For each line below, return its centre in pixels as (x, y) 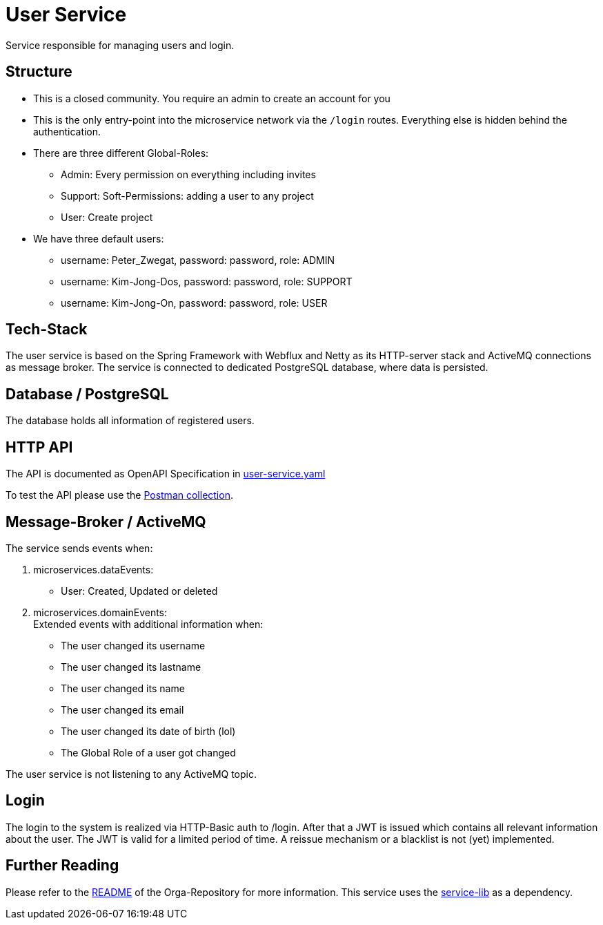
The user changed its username (133, 645)
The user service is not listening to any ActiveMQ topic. (131, 774)
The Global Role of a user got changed (148, 752)
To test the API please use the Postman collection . (119, 495)
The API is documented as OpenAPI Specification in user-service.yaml (166, 474)
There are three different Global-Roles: (121, 153)
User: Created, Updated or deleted (139, 591)
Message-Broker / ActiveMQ (106, 522)
